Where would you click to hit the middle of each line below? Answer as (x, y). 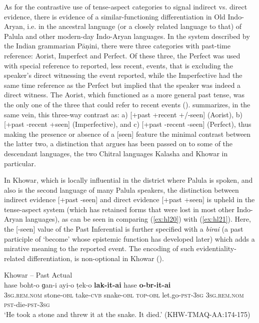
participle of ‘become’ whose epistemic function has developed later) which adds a (129, 238)
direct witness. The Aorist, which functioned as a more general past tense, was (124, 95)
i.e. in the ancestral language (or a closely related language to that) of (134, 26)
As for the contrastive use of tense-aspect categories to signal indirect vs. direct (126, 6)
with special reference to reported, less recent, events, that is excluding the (118, 65)
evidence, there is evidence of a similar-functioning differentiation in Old (115, 16)
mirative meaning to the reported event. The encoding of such (99, 248)
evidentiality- (216, 248)
